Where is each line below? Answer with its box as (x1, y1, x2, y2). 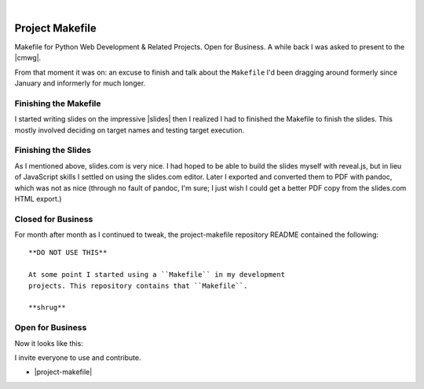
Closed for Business (14, 213, 93, 224)
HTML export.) (14, 194, 62, 203)
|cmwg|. (14, 53, 42, 63)
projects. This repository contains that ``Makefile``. (28, 281, 248, 290)
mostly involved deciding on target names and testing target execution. (14, 125, 245, 135)
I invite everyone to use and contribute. (14, 353, 141, 362)
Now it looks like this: (14, 338, 84, 348)
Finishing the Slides (14, 145, 92, 156)
